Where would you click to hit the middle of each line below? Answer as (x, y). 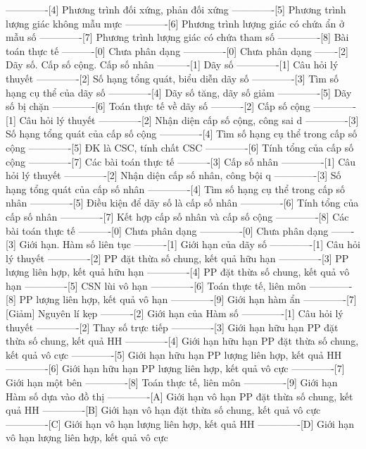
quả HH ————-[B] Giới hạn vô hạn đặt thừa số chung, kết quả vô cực (163, 410)
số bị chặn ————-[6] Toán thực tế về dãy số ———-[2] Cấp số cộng (158, 106)
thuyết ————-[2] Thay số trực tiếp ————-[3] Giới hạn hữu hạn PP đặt (172, 327)
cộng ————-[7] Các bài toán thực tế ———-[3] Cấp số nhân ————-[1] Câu (181, 161)
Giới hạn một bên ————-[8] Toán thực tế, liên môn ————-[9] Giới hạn (172, 382)
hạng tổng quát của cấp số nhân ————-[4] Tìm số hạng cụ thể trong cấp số (176, 189)
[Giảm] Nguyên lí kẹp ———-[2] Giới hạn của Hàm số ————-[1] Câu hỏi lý (175, 313)
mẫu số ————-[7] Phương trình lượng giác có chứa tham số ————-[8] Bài (177, 37)
